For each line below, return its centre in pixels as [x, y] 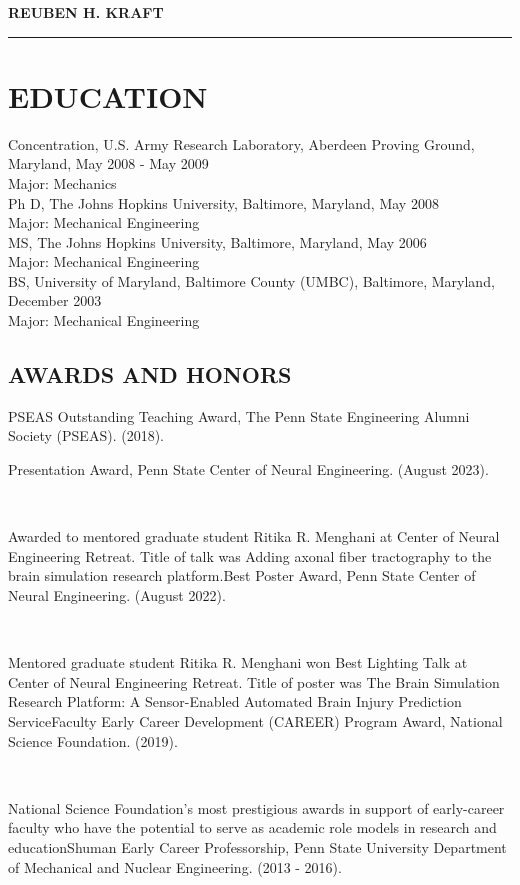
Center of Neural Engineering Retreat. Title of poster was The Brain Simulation [254, 681]
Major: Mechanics [62, 182]
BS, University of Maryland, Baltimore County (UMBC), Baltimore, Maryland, [251, 280]
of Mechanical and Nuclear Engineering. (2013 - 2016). [175, 866]
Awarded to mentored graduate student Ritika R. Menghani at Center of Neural [254, 536]
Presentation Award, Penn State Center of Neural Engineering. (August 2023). [248, 469]
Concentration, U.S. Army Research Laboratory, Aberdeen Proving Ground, [241, 143]
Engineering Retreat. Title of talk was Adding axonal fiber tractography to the [250, 555]
